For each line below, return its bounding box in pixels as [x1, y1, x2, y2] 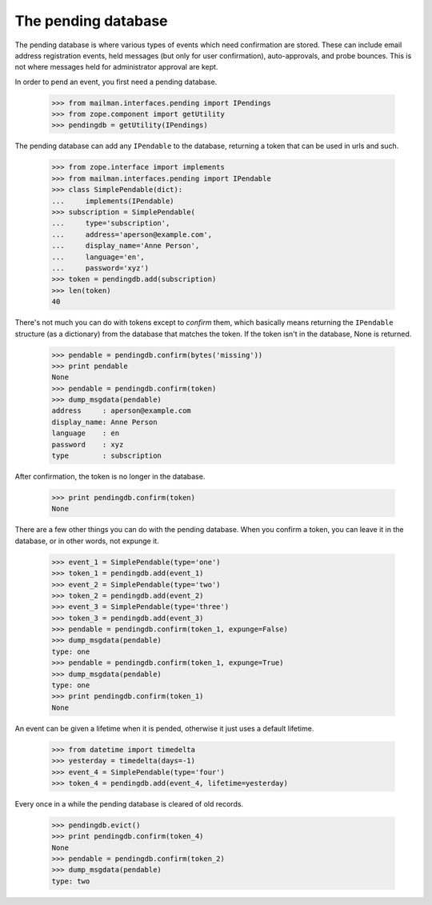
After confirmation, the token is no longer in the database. [14, 472, 206, 481]
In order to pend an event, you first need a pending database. [14, 77, 218, 86]
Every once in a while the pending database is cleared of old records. [14, 799, 244, 808]
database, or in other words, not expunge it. [14, 536, 159, 546]
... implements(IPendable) [51, 196, 175, 206]
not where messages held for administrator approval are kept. [14, 62, 218, 72]
